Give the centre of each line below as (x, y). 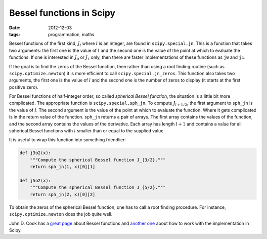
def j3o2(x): (35, 153)
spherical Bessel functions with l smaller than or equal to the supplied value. (87, 131)
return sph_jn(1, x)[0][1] (63, 167)
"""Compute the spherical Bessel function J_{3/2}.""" (98, 160)
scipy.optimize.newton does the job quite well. (61, 214)
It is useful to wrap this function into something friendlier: (67, 140)
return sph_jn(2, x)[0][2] (63, 194)
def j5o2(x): (35, 180)
